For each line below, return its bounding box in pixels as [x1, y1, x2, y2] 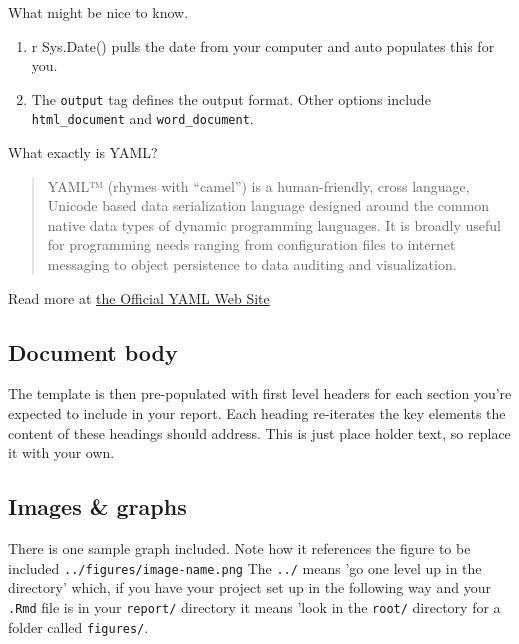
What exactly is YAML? [8, 142, 158, 163]
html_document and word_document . [31, 108, 254, 129]
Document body [8, 336, 178, 367]
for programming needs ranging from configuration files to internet [47, 234, 456, 255]
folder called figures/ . [8, 616, 149, 637]
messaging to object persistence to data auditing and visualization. [47, 254, 457, 275]
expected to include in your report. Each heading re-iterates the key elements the [8, 403, 506, 424]
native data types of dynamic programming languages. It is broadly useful [47, 214, 501, 235]
